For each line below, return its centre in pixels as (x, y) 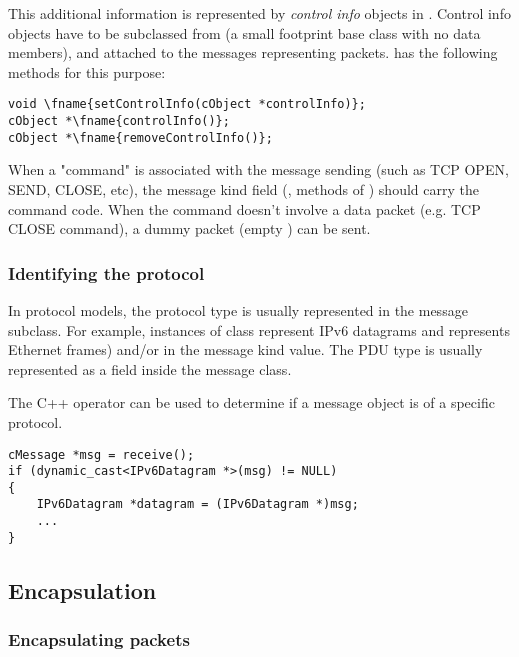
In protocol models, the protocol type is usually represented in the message (238, 309)
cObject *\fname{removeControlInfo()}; (140, 137)
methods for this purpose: (87, 71)
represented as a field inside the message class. (150, 368)
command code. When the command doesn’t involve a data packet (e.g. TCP (244, 208)
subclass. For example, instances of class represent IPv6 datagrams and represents (259, 329)
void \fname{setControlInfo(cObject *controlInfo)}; (187, 104)
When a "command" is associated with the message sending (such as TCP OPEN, (258, 169)
